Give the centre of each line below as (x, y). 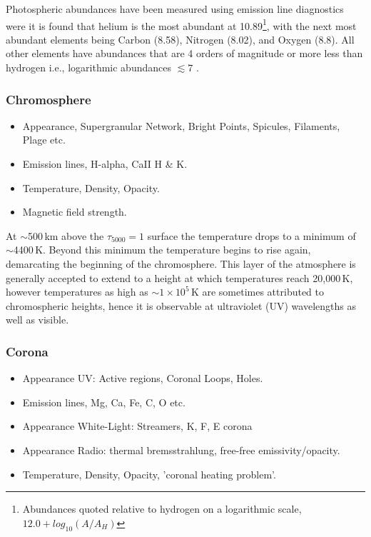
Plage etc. (44, 140)
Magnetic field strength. (75, 212)
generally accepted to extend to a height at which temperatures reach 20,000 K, (179, 277)
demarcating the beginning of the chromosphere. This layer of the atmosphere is (181, 264)
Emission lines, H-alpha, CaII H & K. (105, 164)
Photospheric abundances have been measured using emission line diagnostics (175, 9)
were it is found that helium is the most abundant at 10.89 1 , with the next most (181, 24)
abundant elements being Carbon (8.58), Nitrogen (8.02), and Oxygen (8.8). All (180, 39)
